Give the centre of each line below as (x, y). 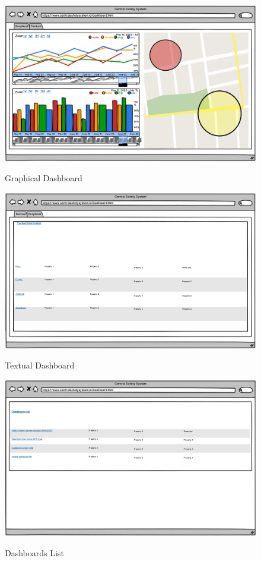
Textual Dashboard (40, 365)
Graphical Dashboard (44, 178)
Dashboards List (34, 552)
